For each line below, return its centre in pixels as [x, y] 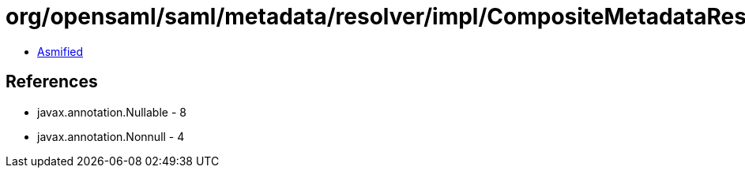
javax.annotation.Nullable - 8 [112, 112]
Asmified [60, 51]
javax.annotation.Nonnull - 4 [111, 136]
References [52, 82]
